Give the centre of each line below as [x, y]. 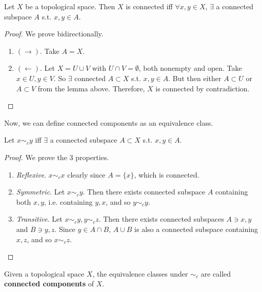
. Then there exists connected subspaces [161, 219]
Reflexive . [31, 174]
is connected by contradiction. [203, 88]
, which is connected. [167, 174]
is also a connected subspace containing [196, 229]
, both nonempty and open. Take [190, 68]
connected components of [49, 284]
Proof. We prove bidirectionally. [54, 34]
